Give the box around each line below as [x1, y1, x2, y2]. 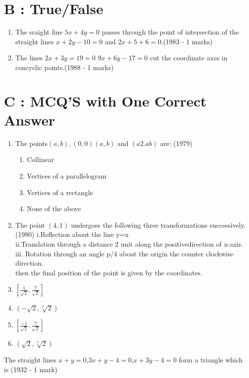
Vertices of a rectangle [27, 187, 93, 197]
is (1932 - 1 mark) [4, 364, 58, 374]
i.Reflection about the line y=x [36, 229, 129, 239]
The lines [15, 53, 43, 63]
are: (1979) [160, 138, 193, 148]
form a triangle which [179, 355, 243, 365]
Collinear [27, 154, 54, 164]
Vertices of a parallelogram [27, 171, 107, 180]
